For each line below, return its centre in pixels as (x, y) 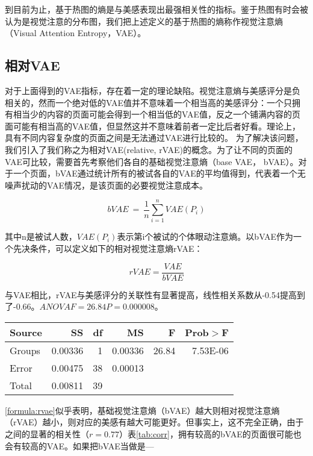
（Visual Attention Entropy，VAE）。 (76, 33)
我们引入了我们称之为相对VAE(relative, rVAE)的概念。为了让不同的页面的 (149, 149)
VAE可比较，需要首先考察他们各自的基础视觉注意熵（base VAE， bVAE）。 (152, 161)
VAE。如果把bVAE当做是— (100, 445)
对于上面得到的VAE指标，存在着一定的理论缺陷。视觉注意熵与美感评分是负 (153, 90)
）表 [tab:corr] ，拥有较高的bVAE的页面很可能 (206, 434)
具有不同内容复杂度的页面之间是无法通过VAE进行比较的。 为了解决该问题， (154, 138)
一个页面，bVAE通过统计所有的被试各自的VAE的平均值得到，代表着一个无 (159, 173)
